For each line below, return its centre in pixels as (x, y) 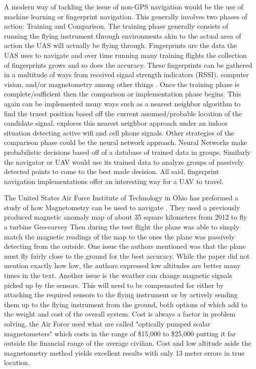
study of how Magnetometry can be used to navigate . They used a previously (122, 207)
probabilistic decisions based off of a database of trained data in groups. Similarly (127, 152)
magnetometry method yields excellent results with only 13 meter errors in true (124, 352)
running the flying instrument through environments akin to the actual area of (123, 35)
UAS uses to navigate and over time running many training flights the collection (125, 55)
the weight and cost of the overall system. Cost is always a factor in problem (120, 314)
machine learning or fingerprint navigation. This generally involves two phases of (126, 16)
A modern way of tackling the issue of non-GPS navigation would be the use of (124, 6)
